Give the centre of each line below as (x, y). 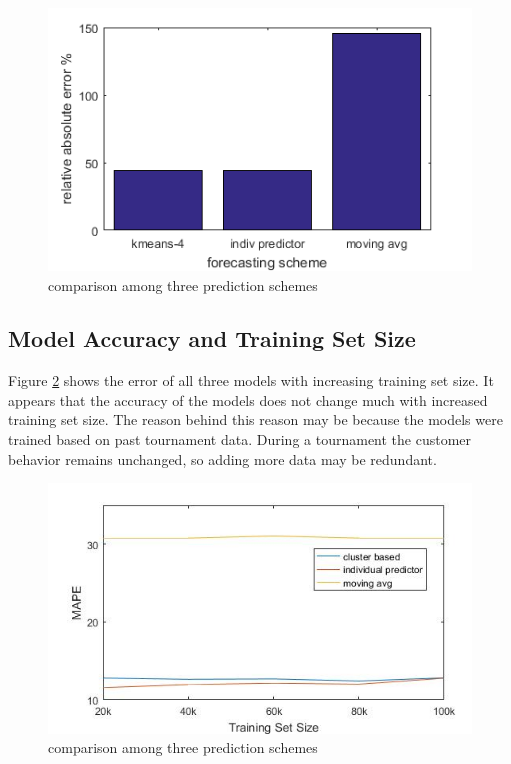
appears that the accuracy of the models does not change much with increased (248, 399)
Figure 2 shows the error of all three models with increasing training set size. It (251, 380)
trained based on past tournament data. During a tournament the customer (240, 439)
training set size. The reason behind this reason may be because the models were (255, 419)
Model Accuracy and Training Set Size (212, 338)
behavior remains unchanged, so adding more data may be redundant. (222, 458)
